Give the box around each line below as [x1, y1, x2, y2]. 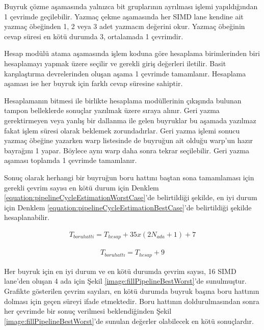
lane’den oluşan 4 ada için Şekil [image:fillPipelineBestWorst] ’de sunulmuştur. [4, 276, 247, 286]
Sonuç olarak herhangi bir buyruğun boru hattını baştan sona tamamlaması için [4, 172, 254, 182]
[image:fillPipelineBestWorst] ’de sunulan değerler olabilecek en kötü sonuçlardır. [4, 315, 254, 326]
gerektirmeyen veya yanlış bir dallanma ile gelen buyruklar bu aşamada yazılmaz [4, 115, 256, 125]
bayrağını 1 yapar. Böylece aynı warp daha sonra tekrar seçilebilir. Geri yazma [4, 145, 250, 155]
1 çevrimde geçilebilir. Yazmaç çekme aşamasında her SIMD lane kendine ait [4, 11, 244, 21]
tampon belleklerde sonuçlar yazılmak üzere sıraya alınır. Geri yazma [4, 105, 220, 116]
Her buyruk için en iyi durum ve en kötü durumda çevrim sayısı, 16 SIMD [4, 265, 236, 276]
